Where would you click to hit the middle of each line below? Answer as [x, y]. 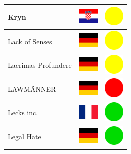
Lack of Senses [30, 41]
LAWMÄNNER [32, 89]
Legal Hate [24, 137]
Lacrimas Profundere [40, 65]
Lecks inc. [23, 113]
